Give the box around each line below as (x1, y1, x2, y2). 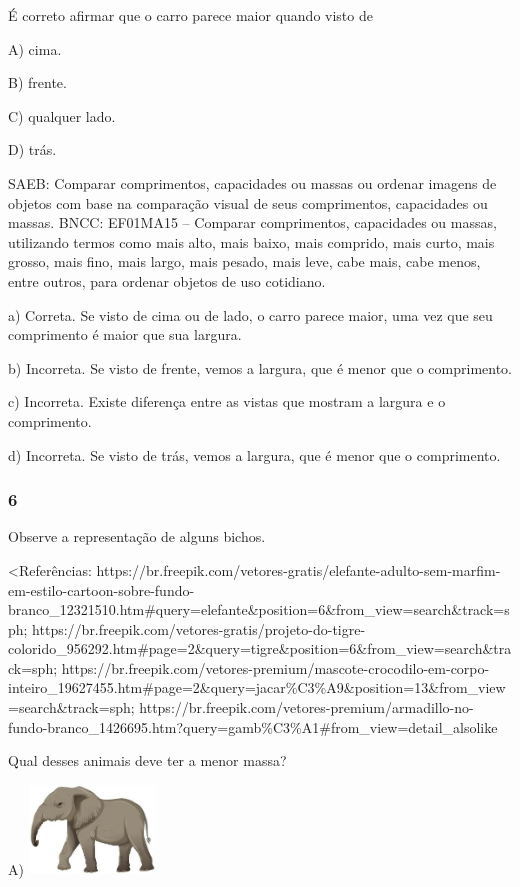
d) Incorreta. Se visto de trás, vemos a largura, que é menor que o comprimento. (8, 444, 501, 465)
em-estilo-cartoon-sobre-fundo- (8, 579, 195, 600)
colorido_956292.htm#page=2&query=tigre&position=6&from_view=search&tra (8, 638, 512, 659)
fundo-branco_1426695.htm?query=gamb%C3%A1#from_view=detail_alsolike (8, 716, 498, 737)
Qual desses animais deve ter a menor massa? (8, 750, 287, 771)
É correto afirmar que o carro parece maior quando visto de (8, 5, 373, 25)
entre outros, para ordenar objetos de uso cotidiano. (8, 270, 326, 291)
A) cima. (8, 38, 62, 59)
